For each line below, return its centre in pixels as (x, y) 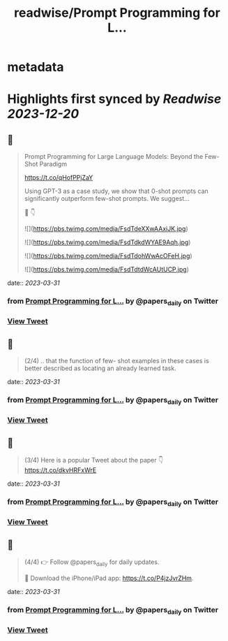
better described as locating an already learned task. (100, 368)
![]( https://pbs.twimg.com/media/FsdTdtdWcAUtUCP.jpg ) (107, 269)
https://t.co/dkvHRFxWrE (60, 470)
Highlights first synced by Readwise (114, 99)
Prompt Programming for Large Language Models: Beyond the (114, 157)
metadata (36, 67)
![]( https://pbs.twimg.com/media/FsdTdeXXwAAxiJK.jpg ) (106, 229)
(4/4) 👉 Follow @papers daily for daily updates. (92, 563)
